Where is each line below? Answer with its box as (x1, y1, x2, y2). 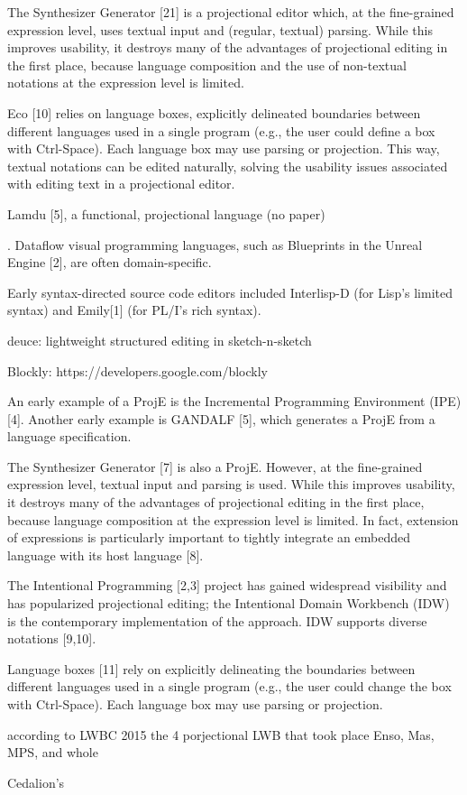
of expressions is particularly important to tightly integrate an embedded (7, 528, 410, 547)
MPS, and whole (7, 743, 98, 762)
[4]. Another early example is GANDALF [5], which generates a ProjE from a (7, 409, 435, 428)
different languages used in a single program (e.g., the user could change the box (7, 677, 452, 696)
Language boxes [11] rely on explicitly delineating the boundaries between (7, 659, 416, 678)
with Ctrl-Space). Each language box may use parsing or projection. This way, (7, 139, 440, 158)
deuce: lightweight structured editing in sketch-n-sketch (7, 330, 312, 349)
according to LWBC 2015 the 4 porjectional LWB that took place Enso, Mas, (7, 725, 435, 744)
